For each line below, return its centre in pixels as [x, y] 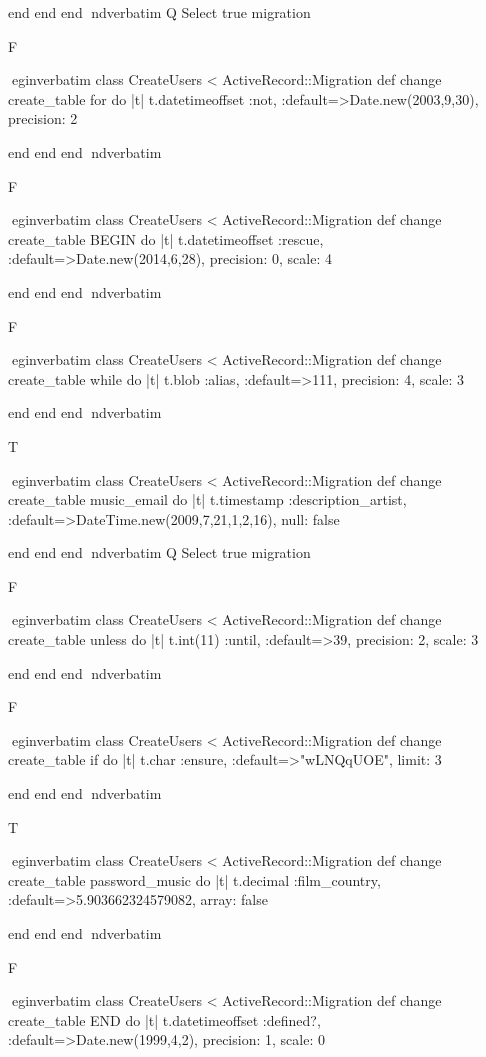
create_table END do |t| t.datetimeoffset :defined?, [164, 1019]
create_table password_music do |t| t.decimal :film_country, [194, 879]
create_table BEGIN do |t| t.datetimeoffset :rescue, [166, 238]
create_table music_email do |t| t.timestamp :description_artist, [207, 499]
